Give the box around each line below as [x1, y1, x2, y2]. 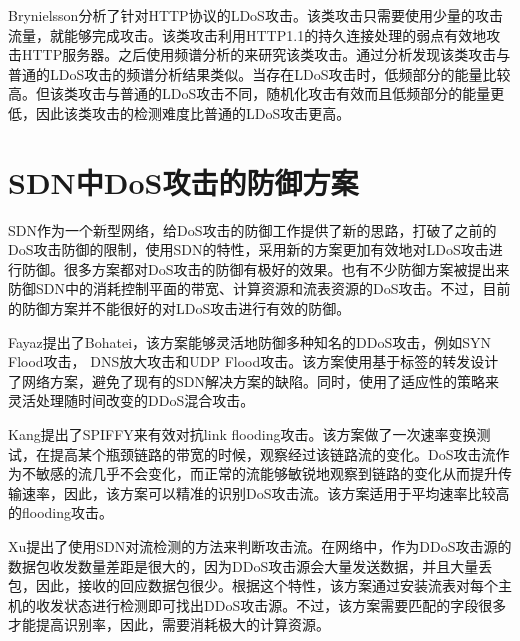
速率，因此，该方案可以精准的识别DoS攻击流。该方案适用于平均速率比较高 [21, 482, 510, 503]
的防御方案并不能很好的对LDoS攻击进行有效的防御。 [8, 298, 351, 319]
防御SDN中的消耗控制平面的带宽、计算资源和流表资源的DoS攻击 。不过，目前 [8, 278, 511, 299]
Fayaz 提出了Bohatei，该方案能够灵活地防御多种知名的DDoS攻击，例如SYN [8, 331, 492, 352]
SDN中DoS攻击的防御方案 [8, 161, 359, 202]
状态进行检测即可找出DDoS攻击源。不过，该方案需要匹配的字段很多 [63, 594, 507, 615]
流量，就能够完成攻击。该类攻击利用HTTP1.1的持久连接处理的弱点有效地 [8, 24, 487, 45]
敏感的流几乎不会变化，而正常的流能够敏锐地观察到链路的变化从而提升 [35, 463, 498, 484]
